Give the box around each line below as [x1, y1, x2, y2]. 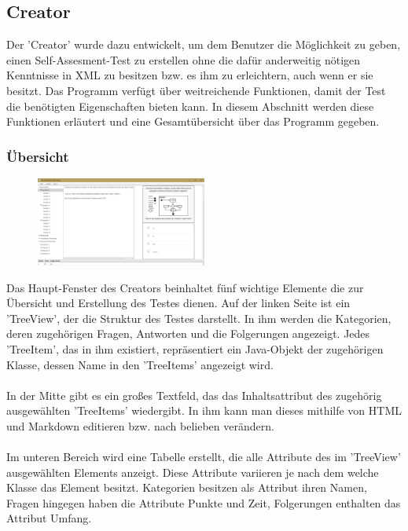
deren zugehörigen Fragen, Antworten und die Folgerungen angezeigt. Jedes [6, 325, 370, 342]
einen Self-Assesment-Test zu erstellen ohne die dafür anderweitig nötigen [6, 51, 361, 68]
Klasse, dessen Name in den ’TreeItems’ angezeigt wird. [6, 356, 274, 372]
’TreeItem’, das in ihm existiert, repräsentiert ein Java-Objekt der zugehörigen [6, 340, 384, 357]
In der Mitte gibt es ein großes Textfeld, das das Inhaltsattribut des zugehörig [6, 386, 382, 403]
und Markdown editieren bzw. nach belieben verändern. [6, 417, 274, 434]
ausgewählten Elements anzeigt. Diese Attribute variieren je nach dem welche [6, 463, 379, 480]
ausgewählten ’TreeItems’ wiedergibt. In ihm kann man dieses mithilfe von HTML [6, 402, 402, 419]
